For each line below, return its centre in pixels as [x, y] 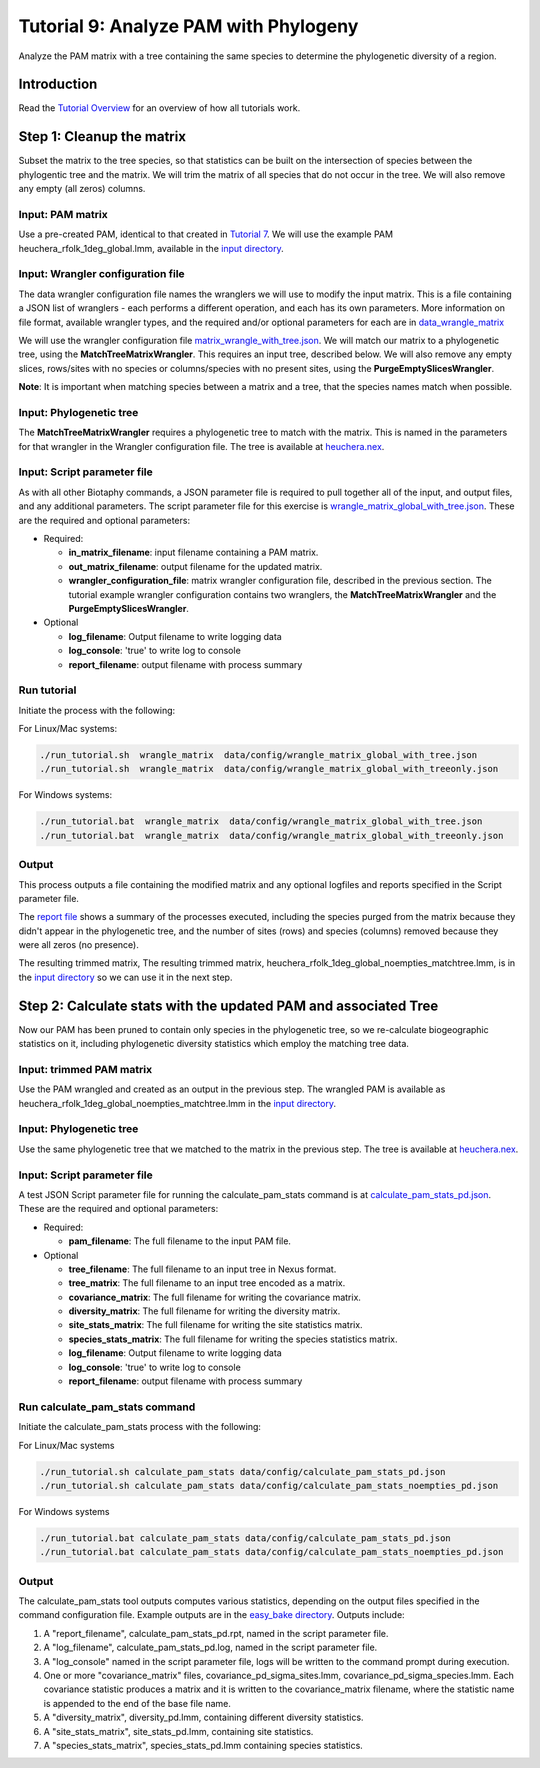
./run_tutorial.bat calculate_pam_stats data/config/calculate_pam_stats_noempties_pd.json [271, 1552]
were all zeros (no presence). [78, 945]
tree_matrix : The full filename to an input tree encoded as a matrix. [207, 1283]
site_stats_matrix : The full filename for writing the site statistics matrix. [216, 1325]
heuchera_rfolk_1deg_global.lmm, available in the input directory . [151, 248]
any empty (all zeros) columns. [82, 189]
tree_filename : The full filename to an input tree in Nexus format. [202, 1269]
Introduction [58, 84]
